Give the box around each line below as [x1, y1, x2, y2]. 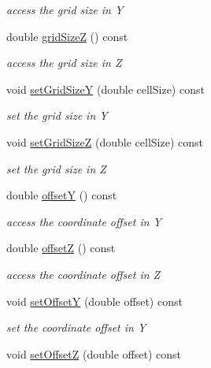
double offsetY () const [6, 187, 117, 203]
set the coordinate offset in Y [6, 319, 146, 336]
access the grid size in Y [6, 2, 124, 17]
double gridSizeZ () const [6, 28, 128, 44]
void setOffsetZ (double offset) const [6, 345, 181, 362]
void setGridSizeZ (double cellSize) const [6, 133, 203, 150]
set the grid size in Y [6, 107, 108, 124]
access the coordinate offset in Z [6, 266, 161, 282]
